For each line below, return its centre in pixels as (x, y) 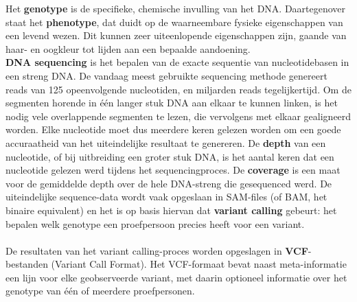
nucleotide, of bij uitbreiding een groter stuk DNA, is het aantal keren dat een (170, 156)
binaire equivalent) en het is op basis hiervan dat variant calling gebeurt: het (171, 210)
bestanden (27, 264)
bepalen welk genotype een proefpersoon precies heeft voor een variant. (155, 223)
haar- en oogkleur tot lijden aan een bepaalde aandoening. (128, 48)
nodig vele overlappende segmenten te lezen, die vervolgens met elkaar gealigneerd (178, 116)
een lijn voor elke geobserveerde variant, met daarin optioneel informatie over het (176, 277)
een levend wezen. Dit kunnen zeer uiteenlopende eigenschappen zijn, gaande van (176, 35)
